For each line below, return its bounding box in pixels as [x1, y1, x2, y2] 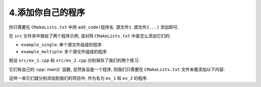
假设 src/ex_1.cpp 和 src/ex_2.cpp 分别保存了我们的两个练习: [9, 58, 140, 63]
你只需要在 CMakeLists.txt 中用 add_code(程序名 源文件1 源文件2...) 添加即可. [9, 24, 179, 30]
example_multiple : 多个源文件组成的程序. [21, 48, 108, 54]
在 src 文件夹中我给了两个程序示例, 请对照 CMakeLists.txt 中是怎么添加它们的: [9, 33, 171, 39]
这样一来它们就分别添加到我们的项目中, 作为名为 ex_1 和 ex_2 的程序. [9, 75, 148, 81]
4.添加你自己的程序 [9, 7, 86, 18]
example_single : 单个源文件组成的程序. [21, 42, 103, 48]
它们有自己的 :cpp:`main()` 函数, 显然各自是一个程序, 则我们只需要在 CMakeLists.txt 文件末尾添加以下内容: [9, 66, 225, 72]
